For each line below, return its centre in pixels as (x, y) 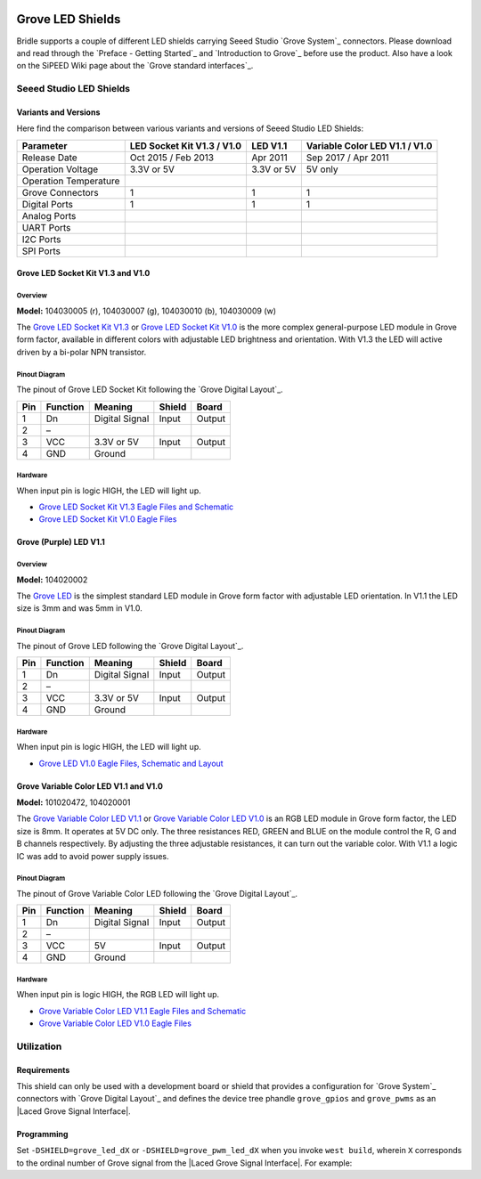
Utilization (39, 1046)
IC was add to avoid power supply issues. (93, 856)
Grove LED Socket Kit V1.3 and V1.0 (83, 273)
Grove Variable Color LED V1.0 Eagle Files (115, 1023)
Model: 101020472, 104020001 (73, 802)
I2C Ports (41, 239)
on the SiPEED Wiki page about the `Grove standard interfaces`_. (135, 66)
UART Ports (46, 227)
